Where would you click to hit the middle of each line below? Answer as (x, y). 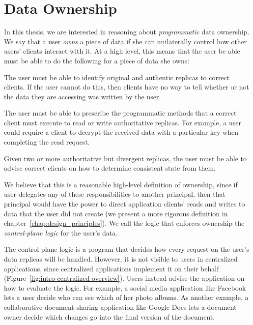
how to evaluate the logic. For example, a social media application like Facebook (125, 287)
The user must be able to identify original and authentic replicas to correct (117, 77)
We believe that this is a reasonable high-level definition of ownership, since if (121, 184)
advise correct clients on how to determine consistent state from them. (110, 168)
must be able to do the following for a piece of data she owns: (97, 60)
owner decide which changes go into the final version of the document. (110, 316)
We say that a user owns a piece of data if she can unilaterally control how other (126, 41)
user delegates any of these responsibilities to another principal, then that (115, 194)
